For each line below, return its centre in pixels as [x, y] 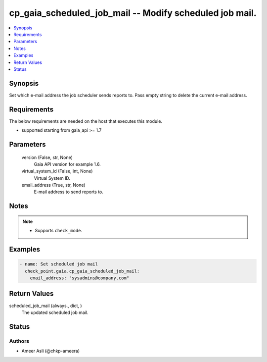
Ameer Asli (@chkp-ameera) [51, 351]
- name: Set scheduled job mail [59, 264]
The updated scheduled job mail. [55, 312]
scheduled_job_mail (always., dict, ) [45, 306]
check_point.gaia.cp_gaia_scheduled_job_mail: [82, 271]
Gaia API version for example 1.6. [67, 164]
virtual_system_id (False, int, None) [57, 171]
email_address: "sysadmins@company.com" [80, 278]
